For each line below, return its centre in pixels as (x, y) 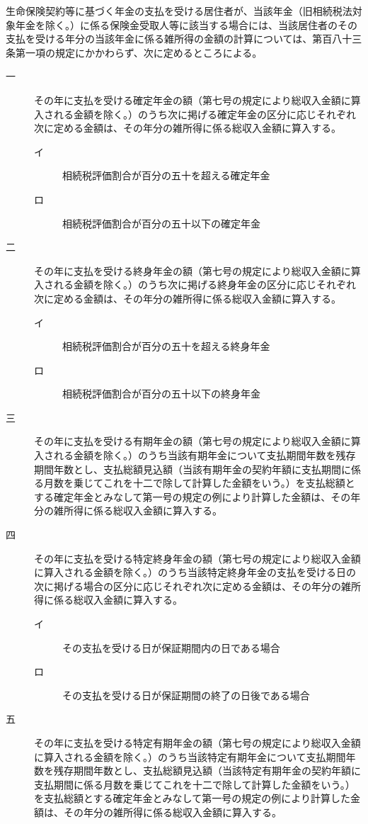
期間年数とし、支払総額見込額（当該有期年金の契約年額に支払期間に (192, 469)
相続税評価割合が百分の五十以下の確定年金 (161, 223)
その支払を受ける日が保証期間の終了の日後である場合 (186, 695)
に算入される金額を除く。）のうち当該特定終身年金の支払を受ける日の (195, 572)
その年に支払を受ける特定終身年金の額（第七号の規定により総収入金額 (197, 558)
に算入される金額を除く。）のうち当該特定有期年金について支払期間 (190, 756)
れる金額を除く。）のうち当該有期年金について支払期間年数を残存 (205, 455)
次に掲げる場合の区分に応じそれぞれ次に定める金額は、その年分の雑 (192, 586)
